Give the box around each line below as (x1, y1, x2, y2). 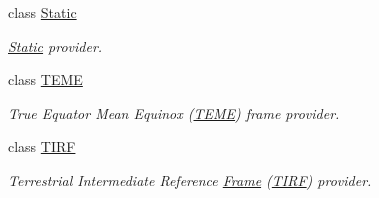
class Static (8, 2, 77, 22)
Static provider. (8, 35, 103, 56)
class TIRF (8, 136, 76, 157)
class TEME (8, 69, 83, 90)
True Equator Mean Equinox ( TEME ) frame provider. (8, 102, 340, 123)
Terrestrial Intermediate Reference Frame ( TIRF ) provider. (8, 169, 372, 190)
